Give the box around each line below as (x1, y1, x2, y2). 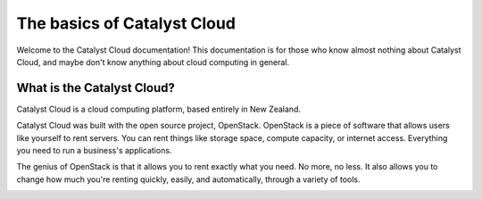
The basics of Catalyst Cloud (16, 13, 237, 33)
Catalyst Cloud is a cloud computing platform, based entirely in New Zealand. (16, 104, 301, 114)
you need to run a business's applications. (16, 145, 172, 156)
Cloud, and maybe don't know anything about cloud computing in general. (16, 56, 290, 67)
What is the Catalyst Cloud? (16, 80, 176, 95)
